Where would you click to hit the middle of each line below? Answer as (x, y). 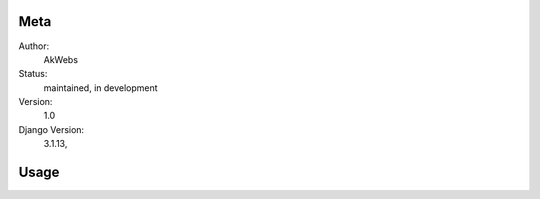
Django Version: (51, 129)
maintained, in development (101, 87)
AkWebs (61, 59)
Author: (34, 46)
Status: (33, 74)
